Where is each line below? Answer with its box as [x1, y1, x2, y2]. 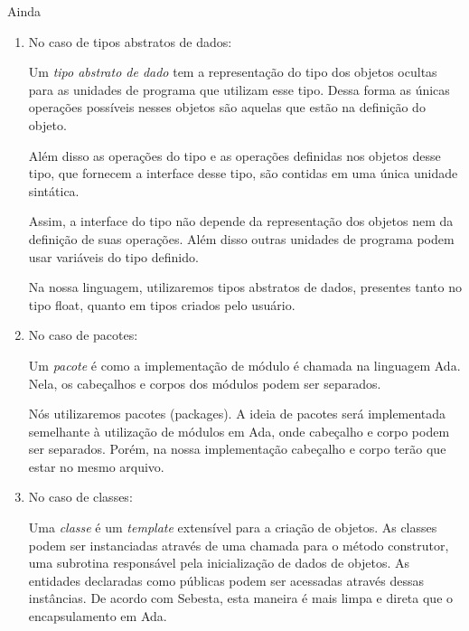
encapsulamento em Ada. [28, 607, 167, 626]
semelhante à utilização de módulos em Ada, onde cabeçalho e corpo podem [28, 421, 450, 440]
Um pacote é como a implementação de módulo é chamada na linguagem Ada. [28, 355, 461, 374]
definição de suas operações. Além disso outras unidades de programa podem [28, 229, 455, 248]
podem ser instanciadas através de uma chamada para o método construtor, [28, 535, 449, 554]
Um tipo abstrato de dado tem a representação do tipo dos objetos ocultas [28, 62, 437, 81]
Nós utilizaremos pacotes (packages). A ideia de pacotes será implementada [28, 404, 446, 423]
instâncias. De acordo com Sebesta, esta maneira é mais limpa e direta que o [28, 589, 454, 607]
